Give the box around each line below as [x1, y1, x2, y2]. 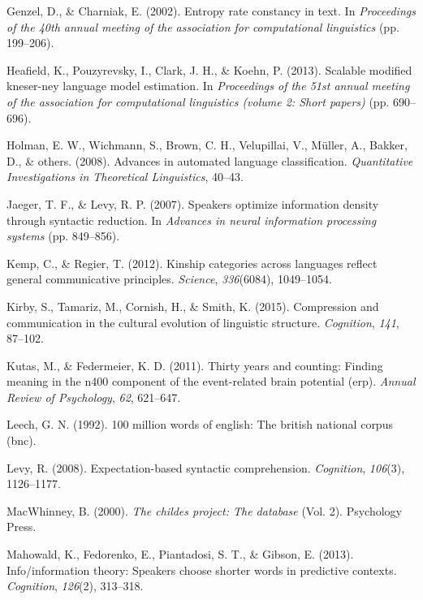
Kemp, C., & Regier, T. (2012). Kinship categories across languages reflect [6, 254, 378, 271]
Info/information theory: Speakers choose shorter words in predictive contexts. [6, 561, 397, 578]
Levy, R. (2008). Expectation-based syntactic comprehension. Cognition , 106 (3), [6, 459, 405, 476]
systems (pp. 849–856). [6, 227, 120, 244]
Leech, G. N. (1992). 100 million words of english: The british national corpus [6, 416, 393, 433]
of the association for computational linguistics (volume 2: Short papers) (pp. [6, 93, 390, 110]
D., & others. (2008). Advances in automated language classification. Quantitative [6, 152, 413, 169]
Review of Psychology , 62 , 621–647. [6, 388, 181, 405]
